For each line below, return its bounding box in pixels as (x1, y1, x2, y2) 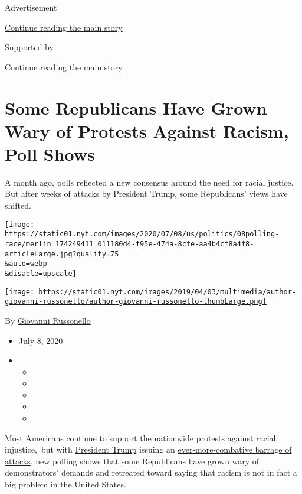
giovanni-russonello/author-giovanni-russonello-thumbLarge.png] (5, 297, 267, 306)
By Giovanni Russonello (5, 314, 91, 326)
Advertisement (5, 1, 57, 13)
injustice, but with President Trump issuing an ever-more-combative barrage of (5, 443, 292, 456)
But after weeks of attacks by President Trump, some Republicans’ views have (5, 187, 288, 200)
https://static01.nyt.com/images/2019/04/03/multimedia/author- (38, 287, 296, 296)
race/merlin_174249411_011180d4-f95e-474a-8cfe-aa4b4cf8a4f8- (5, 239, 254, 248)
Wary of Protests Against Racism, (5, 118, 289, 142)
